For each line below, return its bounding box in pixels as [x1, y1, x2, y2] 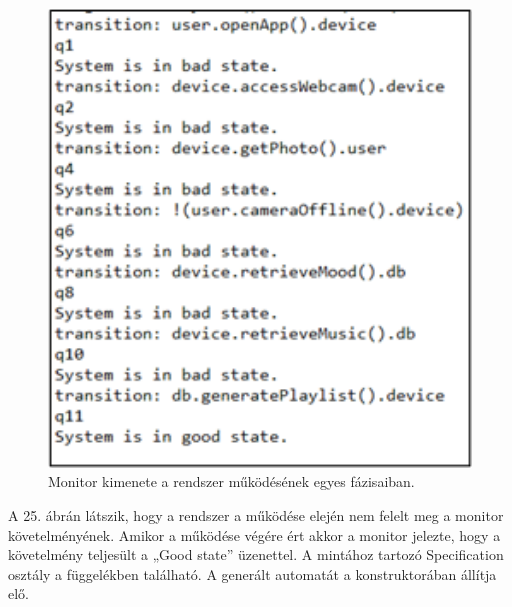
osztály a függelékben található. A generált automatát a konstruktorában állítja [8, 563, 497, 584]
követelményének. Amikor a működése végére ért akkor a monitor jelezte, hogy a [8, 524, 501, 545]
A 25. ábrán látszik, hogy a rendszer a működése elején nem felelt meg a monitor [8, 505, 504, 526]
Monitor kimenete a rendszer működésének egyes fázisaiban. [48, 471, 415, 492]
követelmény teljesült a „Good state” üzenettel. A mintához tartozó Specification [8, 544, 504, 565]
